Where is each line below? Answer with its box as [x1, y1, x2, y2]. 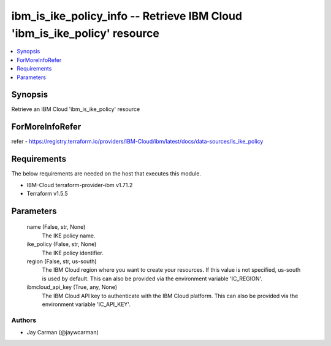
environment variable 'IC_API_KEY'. [42, 301, 131, 308]
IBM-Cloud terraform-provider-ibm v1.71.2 [26, 181, 133, 188]
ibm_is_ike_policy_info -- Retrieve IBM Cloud [11, 9, 242, 23]
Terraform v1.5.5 [26, 190, 69, 198]
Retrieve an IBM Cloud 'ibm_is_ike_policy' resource [11, 106, 140, 113]
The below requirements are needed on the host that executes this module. [11, 170, 202, 177]
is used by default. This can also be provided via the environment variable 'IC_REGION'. [42, 275, 263, 282]
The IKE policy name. [42, 232, 96, 239]
